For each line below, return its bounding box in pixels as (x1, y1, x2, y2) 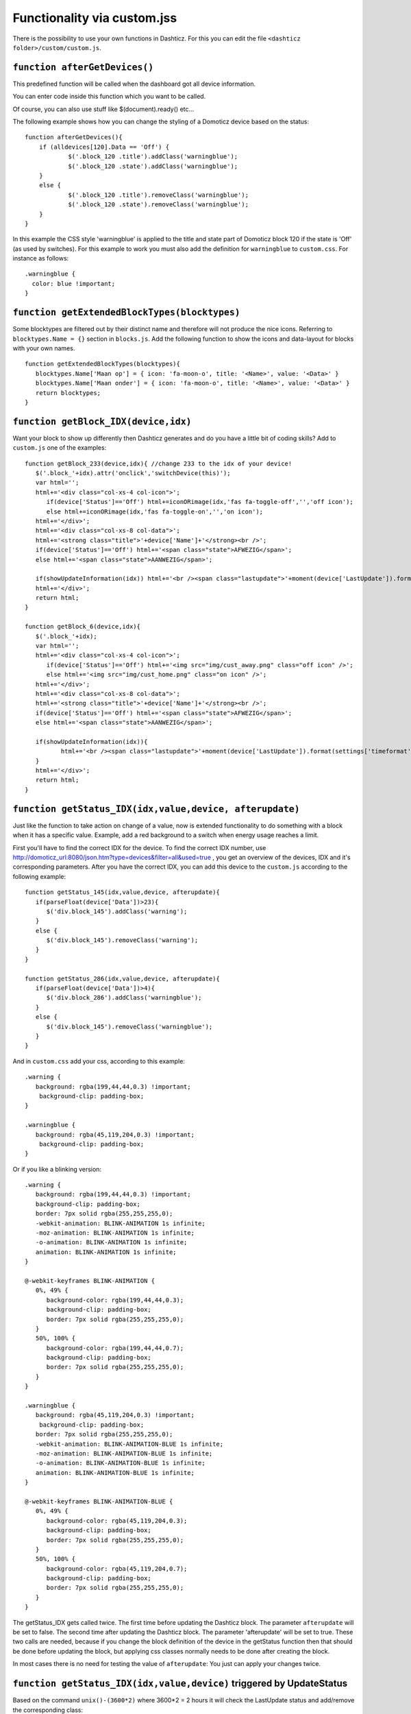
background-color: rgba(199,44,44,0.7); (46, 1344, 184, 1352)
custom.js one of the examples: (12, 444, 107, 452)
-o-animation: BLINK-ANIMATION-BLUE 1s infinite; (35, 1459, 206, 1467)
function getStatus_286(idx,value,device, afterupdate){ (25, 974, 221, 982)
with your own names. (12, 343, 75, 352)
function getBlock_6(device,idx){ (25, 623, 140, 631)
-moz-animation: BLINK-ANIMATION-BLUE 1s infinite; (35, 1450, 213, 1457)
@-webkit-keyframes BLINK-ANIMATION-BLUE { (25, 1497, 173, 1505)
